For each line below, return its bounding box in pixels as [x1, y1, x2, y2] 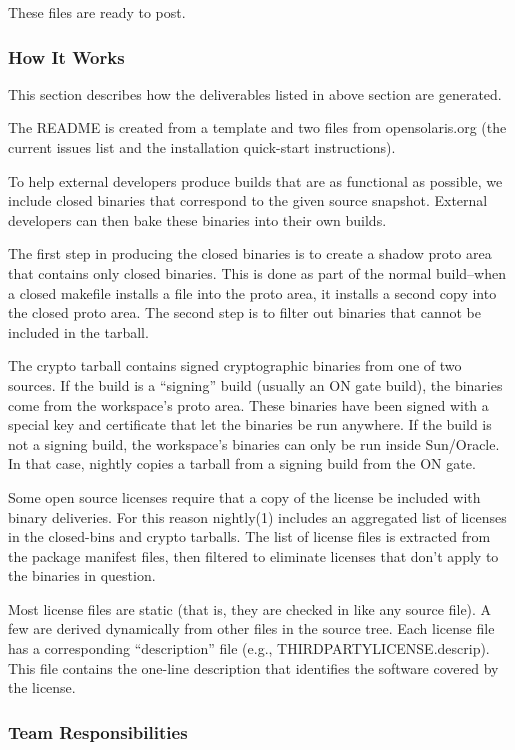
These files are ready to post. [8, 2, 186, 22]
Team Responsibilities [8, 719, 188, 744]
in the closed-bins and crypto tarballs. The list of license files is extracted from [8, 526, 491, 547]
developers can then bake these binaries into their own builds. [8, 209, 387, 230]
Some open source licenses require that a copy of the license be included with [8, 486, 481, 507]
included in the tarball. [8, 321, 149, 342]
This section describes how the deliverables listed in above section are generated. [8, 83, 502, 104]
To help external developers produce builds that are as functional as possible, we [8, 170, 503, 191]
